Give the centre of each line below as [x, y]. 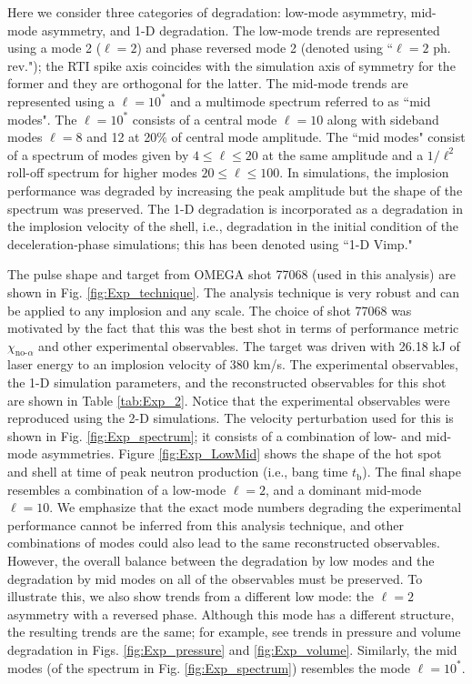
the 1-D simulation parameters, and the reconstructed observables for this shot [227, 382]
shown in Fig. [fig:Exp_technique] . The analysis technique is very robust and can [234, 292]
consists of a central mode [205, 119]
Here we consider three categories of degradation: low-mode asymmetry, [207, 12]
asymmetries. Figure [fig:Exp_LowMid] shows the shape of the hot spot [241, 453]
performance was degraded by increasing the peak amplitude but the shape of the [235, 190]
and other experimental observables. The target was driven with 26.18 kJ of [249, 345]
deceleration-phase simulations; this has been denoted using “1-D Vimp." [210, 243]
